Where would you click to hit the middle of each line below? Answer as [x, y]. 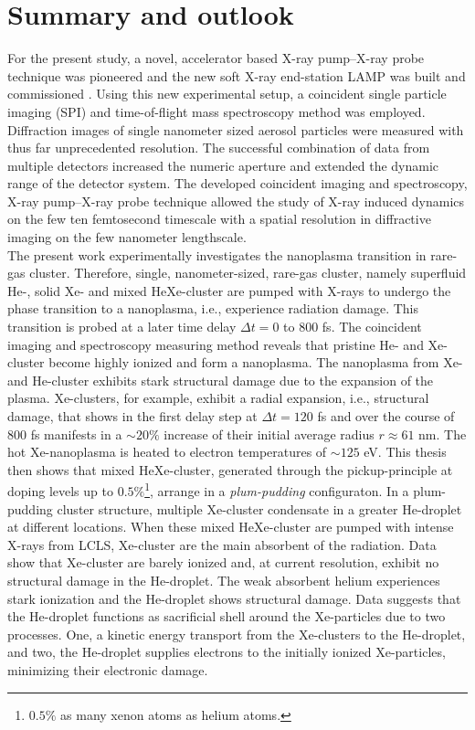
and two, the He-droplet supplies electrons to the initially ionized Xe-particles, [227, 652]
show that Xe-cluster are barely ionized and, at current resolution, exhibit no [223, 562]
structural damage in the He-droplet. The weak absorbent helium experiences [224, 580]
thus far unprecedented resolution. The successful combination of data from [219, 148]
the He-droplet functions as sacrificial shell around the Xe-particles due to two [227, 616]
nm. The [443, 434]
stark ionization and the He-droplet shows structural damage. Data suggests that [234, 598]
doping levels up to [60, 491]
